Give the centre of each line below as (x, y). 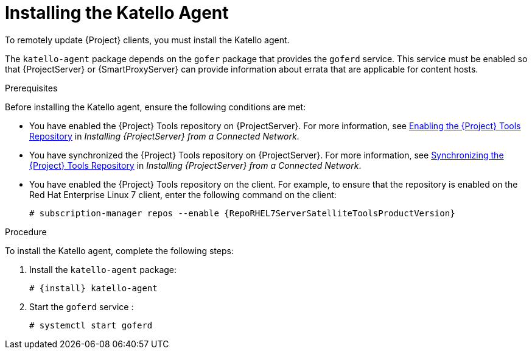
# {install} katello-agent (93, 288)
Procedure (26, 232)
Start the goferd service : (82, 306)
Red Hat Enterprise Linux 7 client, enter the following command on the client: (183, 194)
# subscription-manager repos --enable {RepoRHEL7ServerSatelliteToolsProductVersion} (242, 213)
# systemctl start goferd (91, 325)
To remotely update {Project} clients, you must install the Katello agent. (147, 40)
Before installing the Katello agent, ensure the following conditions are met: (156, 107)
